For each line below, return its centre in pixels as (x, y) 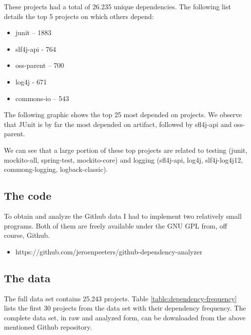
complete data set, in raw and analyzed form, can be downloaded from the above (125, 317)
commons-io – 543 (42, 98)
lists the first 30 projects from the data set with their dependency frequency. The (125, 308)
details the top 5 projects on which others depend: (79, 16)
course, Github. (27, 235)
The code (28, 196)
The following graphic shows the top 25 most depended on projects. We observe (123, 115)
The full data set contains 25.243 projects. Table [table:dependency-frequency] (120, 298)
